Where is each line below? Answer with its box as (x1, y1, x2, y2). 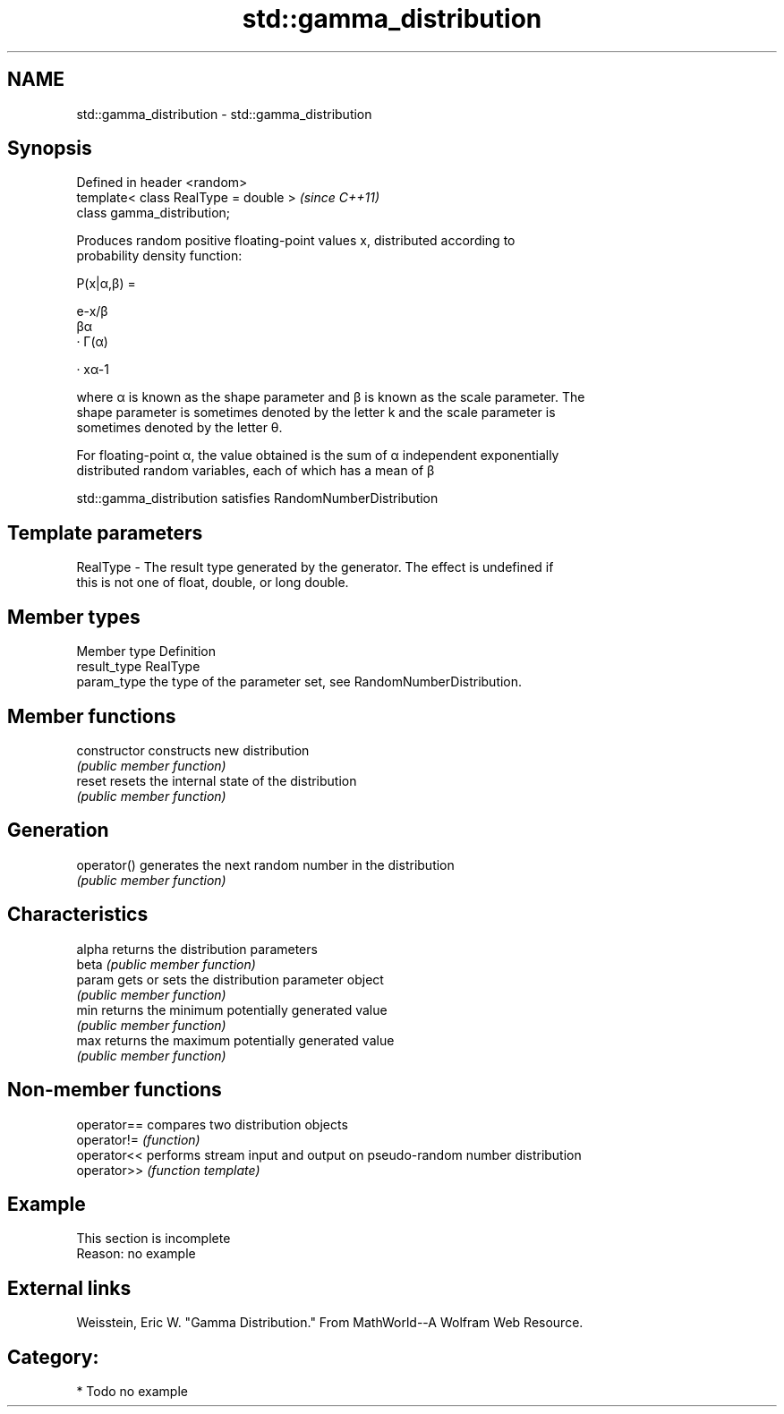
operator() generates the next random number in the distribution (76, 856, 455, 873)
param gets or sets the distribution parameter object (76, 971, 384, 987)
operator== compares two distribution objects (76, 1116, 348, 1132)
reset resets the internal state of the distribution (76, 772, 357, 788)
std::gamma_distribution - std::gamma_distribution (76, 106, 372, 122)
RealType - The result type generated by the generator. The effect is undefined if (76, 559, 554, 575)
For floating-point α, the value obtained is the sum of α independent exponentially (76, 447, 559, 464)
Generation (7, 819, 109, 842)
